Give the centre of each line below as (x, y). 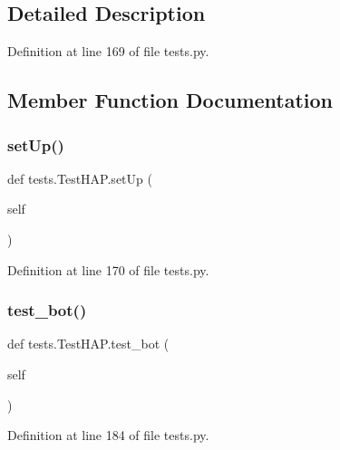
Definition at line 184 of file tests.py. (108, 435)
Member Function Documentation (170, 100)
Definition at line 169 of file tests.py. (108, 51)
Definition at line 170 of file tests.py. (108, 269)
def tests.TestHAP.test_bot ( (88, 344)
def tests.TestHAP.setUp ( (80, 178)
